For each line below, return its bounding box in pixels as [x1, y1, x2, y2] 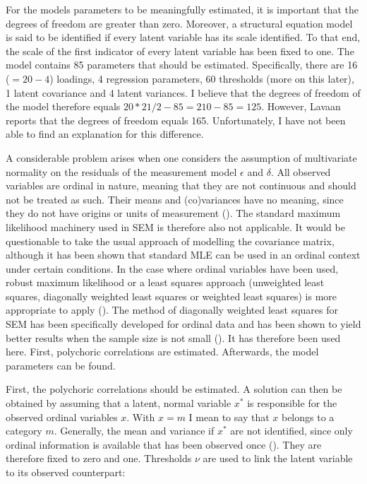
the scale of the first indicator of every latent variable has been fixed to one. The [6, 43, 354, 58]
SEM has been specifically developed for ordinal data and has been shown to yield [6, 317, 361, 331]
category [6, 423, 42, 438]
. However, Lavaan [261, 99, 341, 114]
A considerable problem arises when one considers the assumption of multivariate [6, 150, 357, 165]
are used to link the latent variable [203, 451, 353, 466]
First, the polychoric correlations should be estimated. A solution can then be [6, 382, 342, 396]
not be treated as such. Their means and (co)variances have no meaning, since [6, 191, 344, 206]
